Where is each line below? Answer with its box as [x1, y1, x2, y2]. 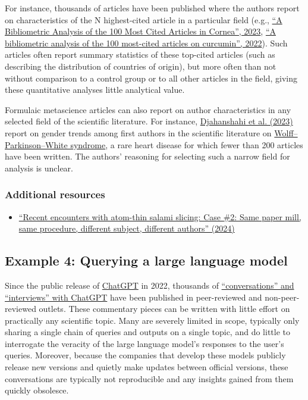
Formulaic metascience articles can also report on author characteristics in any [5, 103, 291, 115]
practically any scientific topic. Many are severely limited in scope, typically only [5, 314, 300, 326]
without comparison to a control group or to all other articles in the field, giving [5, 71, 297, 84]
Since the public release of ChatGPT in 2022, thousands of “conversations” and [5, 279, 294, 291]
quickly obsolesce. [5, 384, 69, 396]
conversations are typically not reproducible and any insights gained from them [5, 372, 294, 385]
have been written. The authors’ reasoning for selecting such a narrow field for [5, 150, 290, 162]
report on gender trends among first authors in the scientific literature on [5, 126, 272, 139]
